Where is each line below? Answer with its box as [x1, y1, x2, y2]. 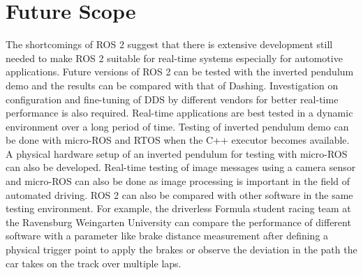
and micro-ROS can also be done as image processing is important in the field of [6, 174, 350, 188]
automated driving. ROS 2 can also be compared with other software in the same [6, 187, 353, 202]
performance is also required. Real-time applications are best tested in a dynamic [6, 105, 353, 120]
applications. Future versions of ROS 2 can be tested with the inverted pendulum [6, 64, 354, 79]
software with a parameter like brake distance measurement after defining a [6, 228, 329, 243]
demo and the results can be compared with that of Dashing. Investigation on [6, 77, 339, 92]
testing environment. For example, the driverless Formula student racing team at [6, 201, 351, 216]
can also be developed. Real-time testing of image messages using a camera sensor [6, 160, 356, 174]
